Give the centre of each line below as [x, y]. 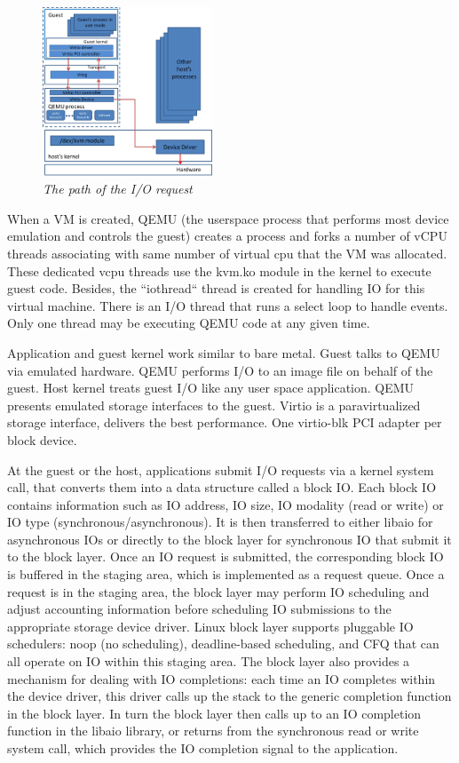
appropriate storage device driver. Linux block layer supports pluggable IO [210, 626]
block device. [42, 439]
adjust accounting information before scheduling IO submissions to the [199, 609]
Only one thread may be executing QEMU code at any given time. [189, 323]
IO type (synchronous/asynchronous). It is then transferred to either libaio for [220, 522]
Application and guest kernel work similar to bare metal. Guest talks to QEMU [224, 352]
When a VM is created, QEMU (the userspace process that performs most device [228, 218]
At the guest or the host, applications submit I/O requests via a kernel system [221, 469]
